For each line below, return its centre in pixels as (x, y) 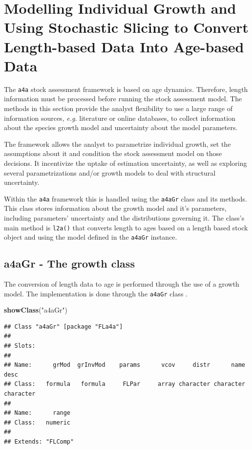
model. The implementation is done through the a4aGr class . (96, 293)
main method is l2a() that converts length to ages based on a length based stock (126, 227)
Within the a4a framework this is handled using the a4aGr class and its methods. (126, 198)
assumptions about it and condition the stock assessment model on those (113, 153)
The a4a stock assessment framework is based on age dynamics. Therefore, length (126, 89)
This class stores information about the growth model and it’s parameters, (115, 208)
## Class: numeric (37, 422)
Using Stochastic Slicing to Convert (126, 27)
